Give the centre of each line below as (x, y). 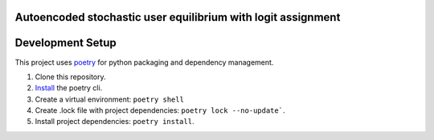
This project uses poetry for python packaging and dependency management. (144, 62)
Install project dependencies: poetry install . (115, 122)
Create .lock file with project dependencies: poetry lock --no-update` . (160, 110)
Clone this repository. (70, 77)
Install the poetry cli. (69, 88)
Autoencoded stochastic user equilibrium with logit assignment (178, 17)
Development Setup (66, 43)
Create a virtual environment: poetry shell (110, 99)
